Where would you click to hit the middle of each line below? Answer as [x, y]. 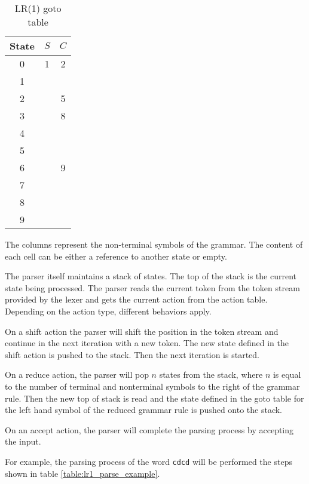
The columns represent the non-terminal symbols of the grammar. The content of [154, 244]
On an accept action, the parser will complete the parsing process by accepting [149, 429]
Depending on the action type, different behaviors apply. [108, 311]
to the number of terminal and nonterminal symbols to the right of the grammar [152, 386]
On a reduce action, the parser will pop [77, 374]
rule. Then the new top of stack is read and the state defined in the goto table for [154, 398]
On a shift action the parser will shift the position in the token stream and [142, 331]
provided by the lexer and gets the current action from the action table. [136, 299]
